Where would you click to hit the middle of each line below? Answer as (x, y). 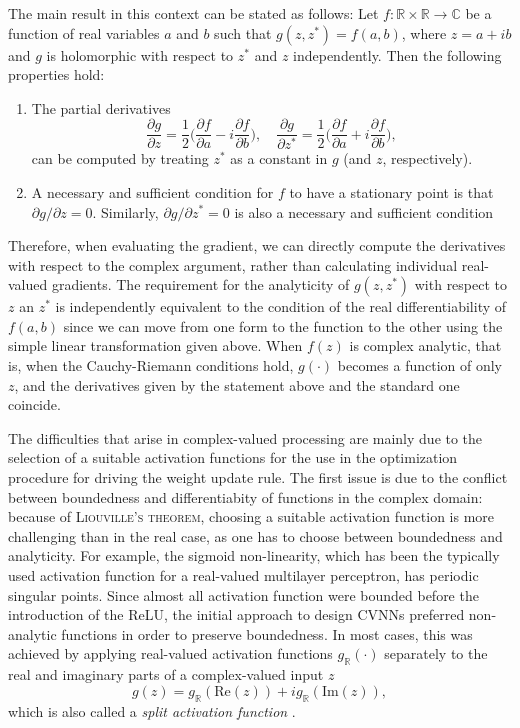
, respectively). (427, 158)
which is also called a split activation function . (152, 710)
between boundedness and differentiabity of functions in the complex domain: (245, 496)
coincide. (34, 404)
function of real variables (84, 32)
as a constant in (279, 158)
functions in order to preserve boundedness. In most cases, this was (267, 633)
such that (243, 32)
